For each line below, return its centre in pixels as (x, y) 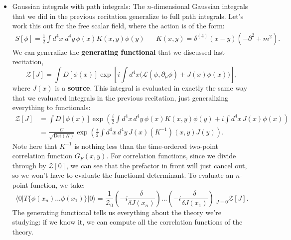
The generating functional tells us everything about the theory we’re (117, 212)
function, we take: (58, 184)
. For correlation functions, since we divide (171, 156)
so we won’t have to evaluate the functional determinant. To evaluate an (123, 175)
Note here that (35, 146)
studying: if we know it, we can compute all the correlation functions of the (127, 222)
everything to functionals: (51, 107)
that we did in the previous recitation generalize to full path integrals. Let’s (128, 16)
